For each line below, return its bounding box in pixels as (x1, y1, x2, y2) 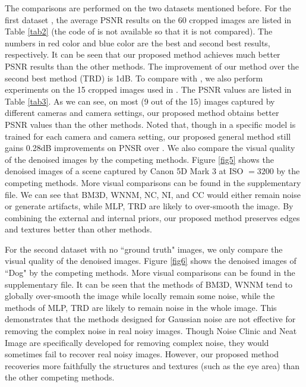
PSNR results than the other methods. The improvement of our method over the (5, 59, 299, 72)
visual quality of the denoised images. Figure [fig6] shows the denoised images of (5, 254, 296, 267)
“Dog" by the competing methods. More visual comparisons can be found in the (5, 266, 295, 279)
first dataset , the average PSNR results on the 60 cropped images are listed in (5, 13, 292, 26)
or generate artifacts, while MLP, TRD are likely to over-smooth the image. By (5, 200, 294, 212)
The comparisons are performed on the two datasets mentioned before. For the (5, 2, 291, 14)
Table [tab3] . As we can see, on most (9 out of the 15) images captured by (5, 95, 275, 107)
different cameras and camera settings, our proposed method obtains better (5, 106, 279, 119)
